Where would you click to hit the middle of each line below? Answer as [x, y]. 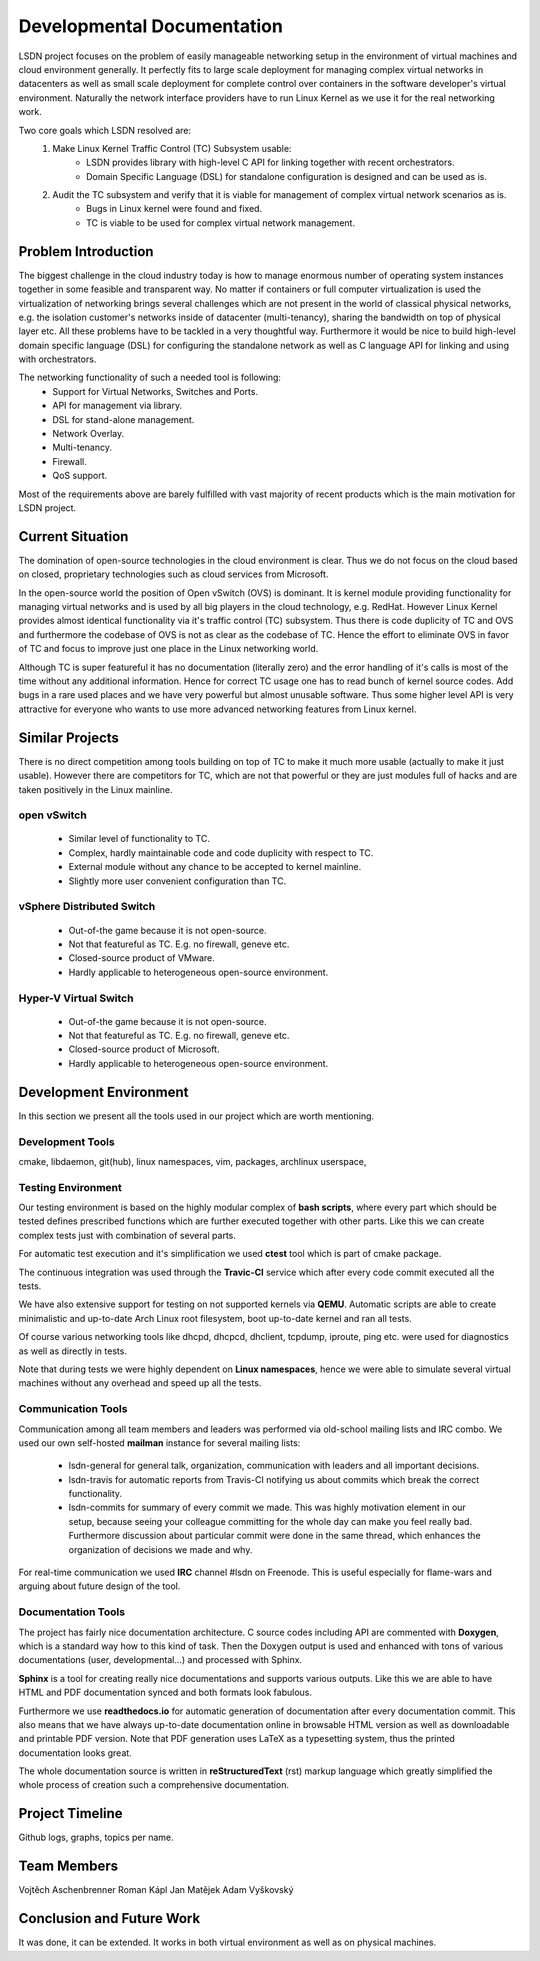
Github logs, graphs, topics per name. [96, 1837]
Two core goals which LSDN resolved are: [105, 130]
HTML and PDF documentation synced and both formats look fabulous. [165, 1692]
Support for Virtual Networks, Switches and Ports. [155, 391]
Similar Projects [69, 737]
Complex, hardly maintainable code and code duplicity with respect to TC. [221, 852]
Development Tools [66, 1142]
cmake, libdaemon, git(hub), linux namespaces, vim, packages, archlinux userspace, [192, 1161]
